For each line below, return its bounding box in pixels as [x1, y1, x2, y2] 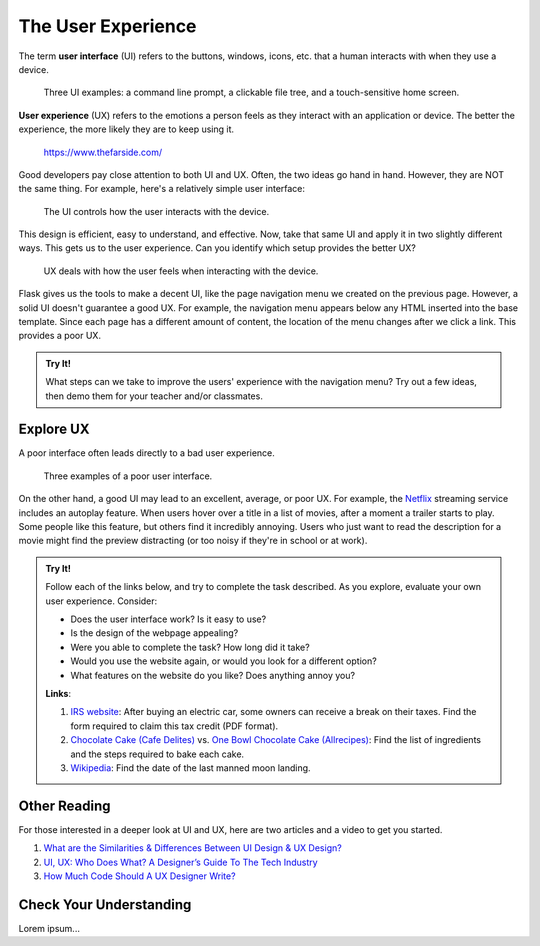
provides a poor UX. [18, 330, 102, 342]
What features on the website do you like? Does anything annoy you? [70, 669, 355, 681]
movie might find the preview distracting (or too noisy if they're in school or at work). [18, 535, 368, 547]
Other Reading [18, 797, 111, 814]
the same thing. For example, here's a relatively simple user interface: [18, 183, 305, 195]
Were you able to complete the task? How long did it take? [70, 641, 310, 653]
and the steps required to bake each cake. [70, 748, 245, 760]
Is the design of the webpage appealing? [70, 627, 239, 639]
